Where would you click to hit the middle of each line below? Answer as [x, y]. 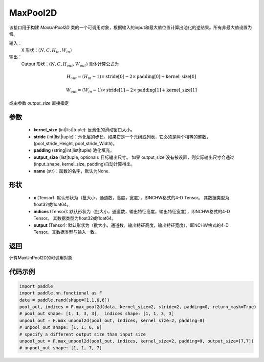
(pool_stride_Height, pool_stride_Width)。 [75, 143]
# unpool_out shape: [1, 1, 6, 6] [61, 327]
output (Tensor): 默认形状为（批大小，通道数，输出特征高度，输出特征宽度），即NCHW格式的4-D [131, 225]
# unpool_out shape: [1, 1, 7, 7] [61, 348]
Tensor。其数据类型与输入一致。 [66, 232]
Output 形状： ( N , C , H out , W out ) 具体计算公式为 [70, 64]
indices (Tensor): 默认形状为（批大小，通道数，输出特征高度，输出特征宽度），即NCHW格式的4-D [132, 211]
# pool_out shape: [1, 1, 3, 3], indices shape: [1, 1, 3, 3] [97, 314]
